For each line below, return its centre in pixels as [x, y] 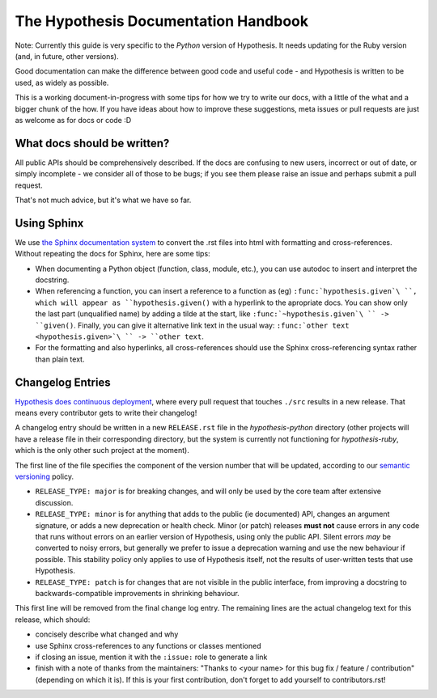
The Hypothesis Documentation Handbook [162, 21]
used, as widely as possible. [62, 82]
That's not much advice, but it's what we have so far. [103, 200]
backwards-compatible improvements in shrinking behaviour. [138, 593]
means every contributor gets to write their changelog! [106, 413]
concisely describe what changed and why [107, 634]
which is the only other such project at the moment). [102, 451]
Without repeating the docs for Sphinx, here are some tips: [112, 254]
